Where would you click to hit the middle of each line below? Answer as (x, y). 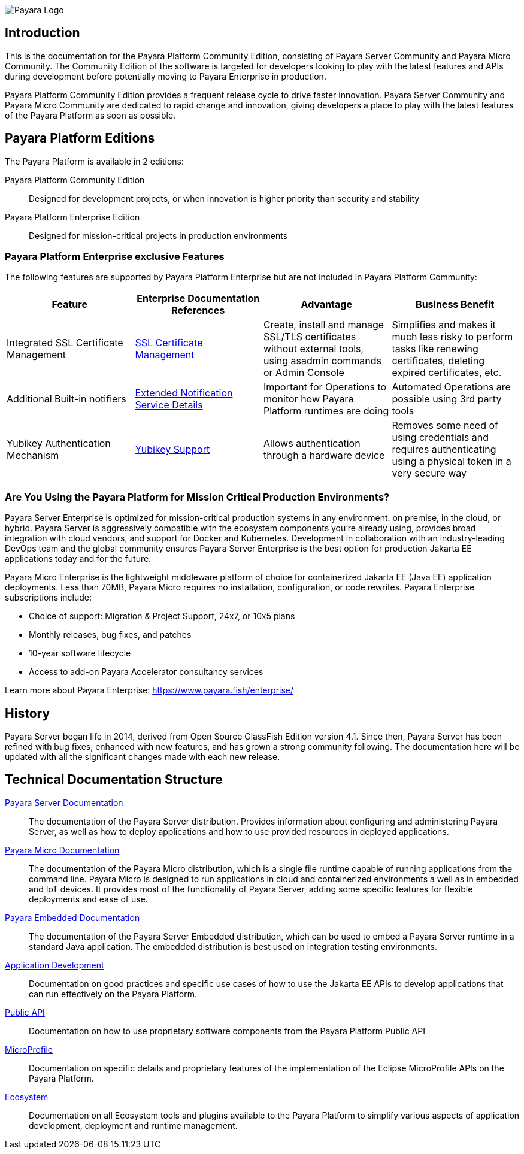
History (28, 713)
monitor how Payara (309, 399)
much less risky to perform (452, 337)
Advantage (326, 305)
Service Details (169, 405)
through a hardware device (324, 455)
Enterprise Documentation (198, 299)
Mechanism (33, 455)
